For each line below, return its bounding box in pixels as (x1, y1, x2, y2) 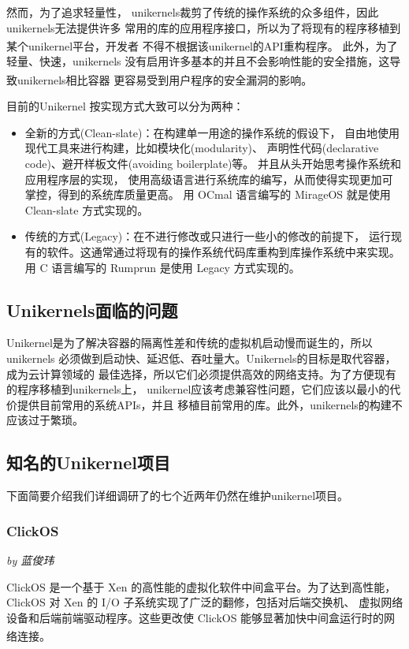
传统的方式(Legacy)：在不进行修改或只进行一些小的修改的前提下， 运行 (24, 228, 391, 244)
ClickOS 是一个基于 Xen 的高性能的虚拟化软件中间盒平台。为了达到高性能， (6, 578, 396, 595)
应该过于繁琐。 (6, 412, 84, 428)
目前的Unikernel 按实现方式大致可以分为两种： (6, 98, 244, 114)
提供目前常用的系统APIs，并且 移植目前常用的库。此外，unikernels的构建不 (17, 396, 403, 412)
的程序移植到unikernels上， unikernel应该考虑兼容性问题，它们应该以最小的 (6, 381, 390, 397)
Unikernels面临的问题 (6, 297, 178, 322)
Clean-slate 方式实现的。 (24, 201, 149, 218)
